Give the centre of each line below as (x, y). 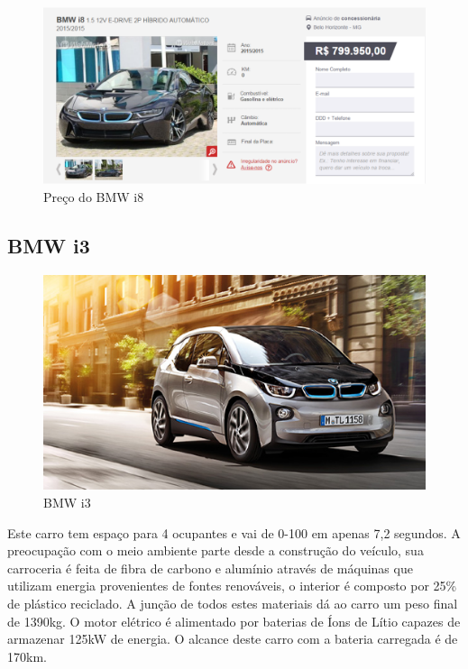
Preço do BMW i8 (94, 196)
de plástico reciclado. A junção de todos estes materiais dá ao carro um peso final (233, 603)
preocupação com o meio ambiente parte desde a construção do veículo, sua (216, 550)
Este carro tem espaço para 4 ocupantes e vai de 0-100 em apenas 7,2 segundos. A (234, 532)
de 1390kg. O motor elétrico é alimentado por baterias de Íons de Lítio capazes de (234, 621)
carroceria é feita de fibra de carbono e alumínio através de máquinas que (210, 568)
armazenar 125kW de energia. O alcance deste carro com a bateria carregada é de (233, 639)
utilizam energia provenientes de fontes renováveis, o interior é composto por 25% (232, 586)
